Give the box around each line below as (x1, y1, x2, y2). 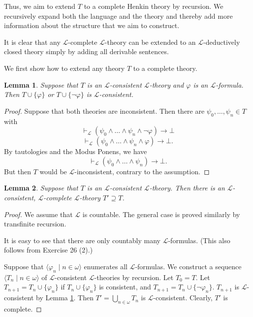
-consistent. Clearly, (153, 292, 213, 303)
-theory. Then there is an (149, 183, 225, 193)
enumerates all (84, 261, 127, 271)
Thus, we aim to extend (4, 1, 76, 11)
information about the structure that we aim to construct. (4, 20, 180, 31)
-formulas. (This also (168, 235, 230, 245)
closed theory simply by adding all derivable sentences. (4, 46, 169, 57)
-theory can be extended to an (104, 36, 196, 47)
